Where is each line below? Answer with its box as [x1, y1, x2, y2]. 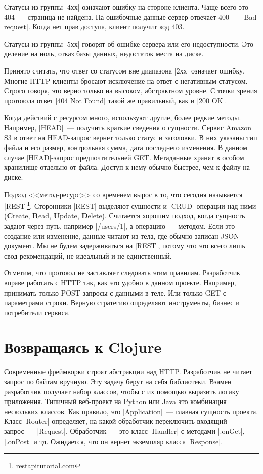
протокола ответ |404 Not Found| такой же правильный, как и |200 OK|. [4, 95, 227, 105]
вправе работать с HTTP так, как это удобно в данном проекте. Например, [4, 277, 236, 287]
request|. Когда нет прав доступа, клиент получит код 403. [4, 21, 185, 32]
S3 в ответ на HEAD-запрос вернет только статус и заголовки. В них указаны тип [4, 132, 257, 142]
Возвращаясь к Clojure [4, 337, 162, 357]
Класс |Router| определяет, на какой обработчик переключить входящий [4, 416, 227, 426]
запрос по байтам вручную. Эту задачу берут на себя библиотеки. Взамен [4, 376, 232, 386]
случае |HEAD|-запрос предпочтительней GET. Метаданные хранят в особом [4, 152, 244, 162]
